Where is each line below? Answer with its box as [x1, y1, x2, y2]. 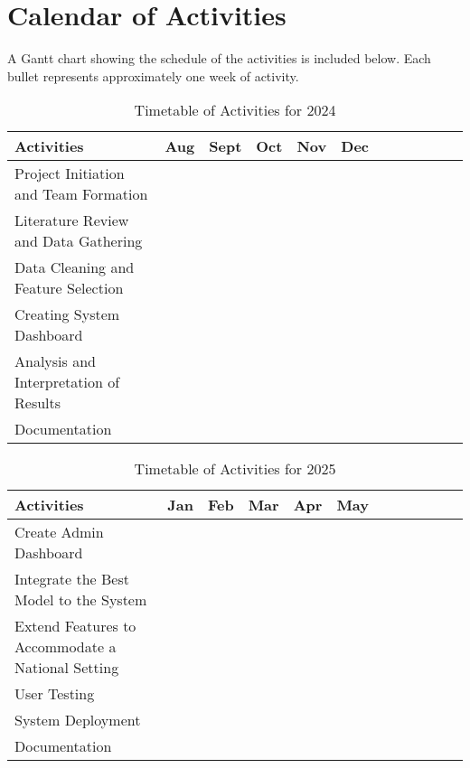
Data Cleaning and [14, 257, 135, 278]
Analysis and [14, 351, 96, 372]
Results [14, 392, 61, 414]
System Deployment [14, 709, 141, 731]
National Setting [14, 657, 119, 679]
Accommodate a [14, 636, 117, 658]
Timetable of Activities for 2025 [134, 458, 336, 480]
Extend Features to [14, 615, 136, 637]
